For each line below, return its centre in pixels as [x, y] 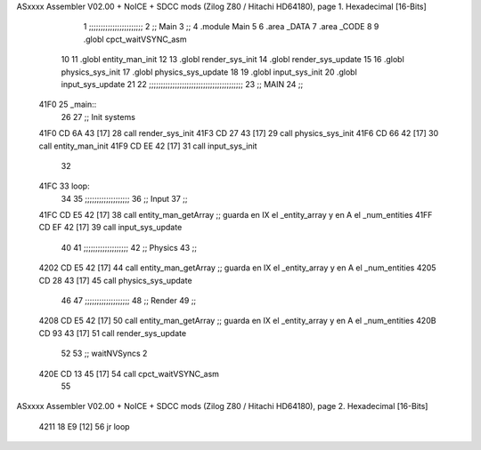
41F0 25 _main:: [68, 104]
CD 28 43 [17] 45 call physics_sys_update [115, 280]
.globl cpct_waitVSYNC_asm [135, 39]
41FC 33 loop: [64, 186]
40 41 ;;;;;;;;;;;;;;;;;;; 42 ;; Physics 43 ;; [129, 247]
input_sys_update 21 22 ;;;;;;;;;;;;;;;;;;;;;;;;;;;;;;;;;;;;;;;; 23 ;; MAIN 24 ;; [182, 84]
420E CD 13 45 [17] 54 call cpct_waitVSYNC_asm [129, 374]
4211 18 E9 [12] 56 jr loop [84, 426]
